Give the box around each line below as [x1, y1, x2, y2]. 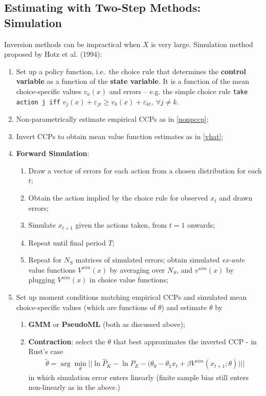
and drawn [219, 192, 253, 203]
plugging [28, 274, 55, 285]
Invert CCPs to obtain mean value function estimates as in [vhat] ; [16, 130, 224, 141]
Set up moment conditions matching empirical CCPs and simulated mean [16, 292, 247, 302]
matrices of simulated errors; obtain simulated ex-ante [75, 254, 245, 265]
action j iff [16, 98, 60, 106]
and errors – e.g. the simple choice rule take [109, 85, 248, 96]
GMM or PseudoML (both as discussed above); [28, 319, 185, 329]
